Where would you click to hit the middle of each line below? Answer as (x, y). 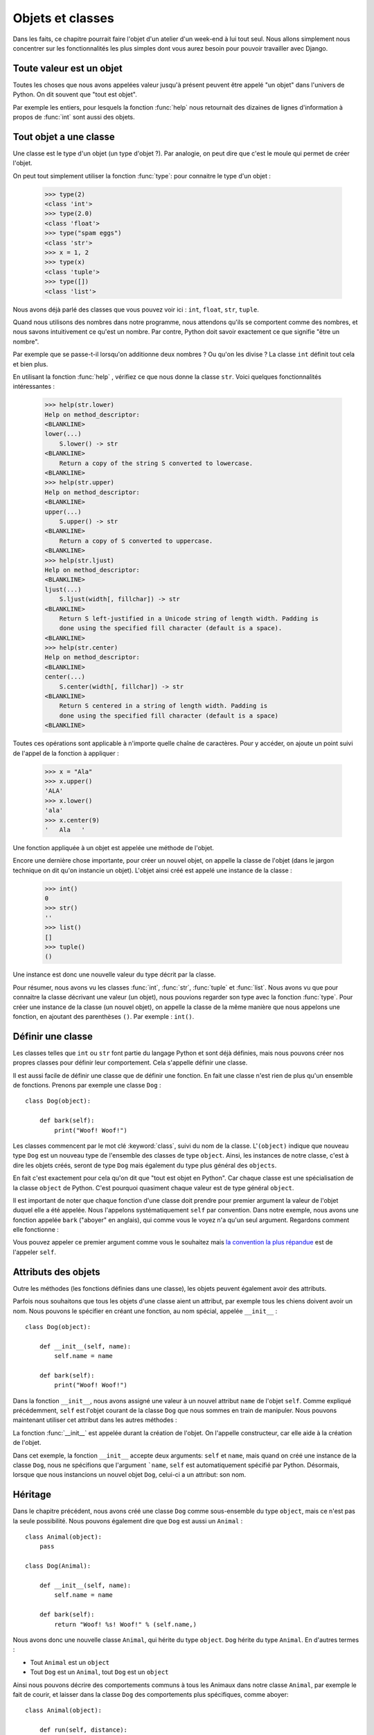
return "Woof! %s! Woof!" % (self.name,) (126, 1624)
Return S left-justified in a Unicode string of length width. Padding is (189, 618)
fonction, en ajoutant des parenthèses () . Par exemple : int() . (104, 1016)
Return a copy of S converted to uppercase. (136, 541)
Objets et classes (63, 18)
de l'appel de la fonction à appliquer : (66, 753)
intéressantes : (34, 387)
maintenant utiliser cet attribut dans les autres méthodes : (95, 1420)
